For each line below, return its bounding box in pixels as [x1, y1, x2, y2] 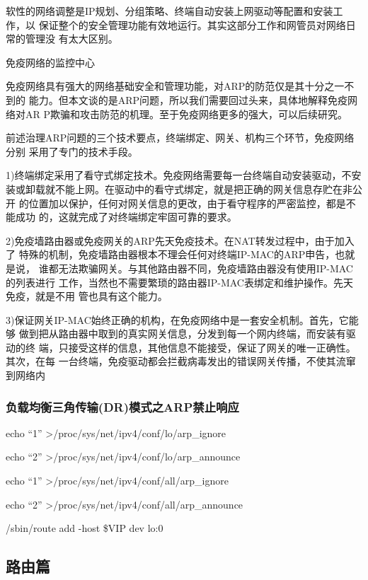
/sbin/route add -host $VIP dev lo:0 [6, 521, 163, 535]
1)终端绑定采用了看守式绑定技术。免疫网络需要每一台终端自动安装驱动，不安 [6, 168, 362, 182]
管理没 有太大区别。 [25, 31, 118, 46]
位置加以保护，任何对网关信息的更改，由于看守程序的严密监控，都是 [28, 195, 346, 210]
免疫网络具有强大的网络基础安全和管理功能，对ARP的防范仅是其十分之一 [6, 79, 345, 93]
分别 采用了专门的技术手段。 [6, 144, 138, 158]
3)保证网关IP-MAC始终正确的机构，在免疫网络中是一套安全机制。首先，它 [6, 312, 349, 327]
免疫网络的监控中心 [6, 54, 95, 69]
